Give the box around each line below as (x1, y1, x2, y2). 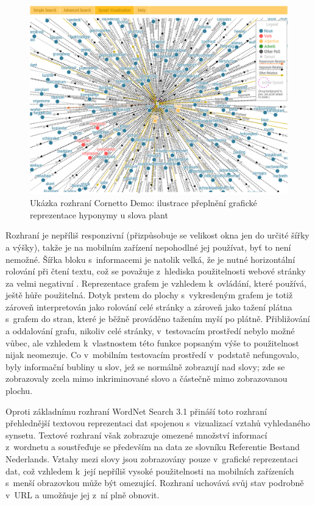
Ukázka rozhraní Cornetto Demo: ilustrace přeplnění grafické (30, 196, 257, 209)
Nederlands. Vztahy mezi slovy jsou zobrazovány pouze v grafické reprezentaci (5, 453, 298, 465)
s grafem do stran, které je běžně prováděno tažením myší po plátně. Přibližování (5, 312, 310, 325)
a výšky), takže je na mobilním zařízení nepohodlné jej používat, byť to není (5, 240, 291, 253)
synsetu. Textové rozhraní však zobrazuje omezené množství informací (5, 428, 267, 441)
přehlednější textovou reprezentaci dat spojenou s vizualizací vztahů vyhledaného (5, 417, 310, 429)
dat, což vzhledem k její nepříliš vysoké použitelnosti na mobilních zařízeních (5, 464, 294, 477)
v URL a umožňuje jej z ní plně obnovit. (5, 488, 160, 501)
